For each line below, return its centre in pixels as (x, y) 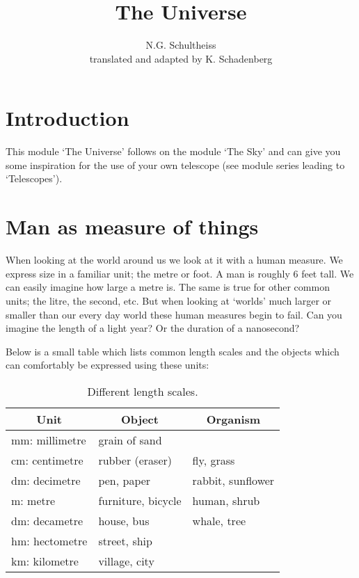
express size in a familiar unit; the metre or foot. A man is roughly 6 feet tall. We (180, 273)
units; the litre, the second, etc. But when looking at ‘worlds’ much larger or (169, 300)
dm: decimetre (46, 480)
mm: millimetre (49, 440)
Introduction (67, 118)
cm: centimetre (47, 460)
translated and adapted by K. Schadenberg (181, 58)
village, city (126, 561)
